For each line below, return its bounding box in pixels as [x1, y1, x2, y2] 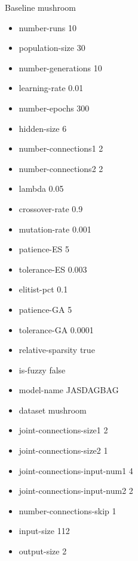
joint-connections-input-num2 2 [19, 484, 133, 497]
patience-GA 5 [19, 303, 72, 315]
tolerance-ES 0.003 [19, 263, 87, 275]
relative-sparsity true [19, 343, 95, 356]
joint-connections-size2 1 [19, 444, 108, 457]
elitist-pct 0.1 [19, 283, 68, 295]
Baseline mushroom [5, 1, 76, 13]
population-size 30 [19, 41, 85, 54]
